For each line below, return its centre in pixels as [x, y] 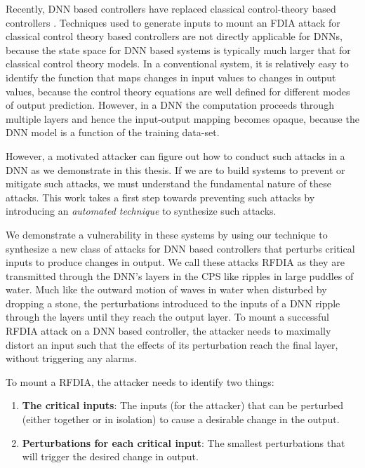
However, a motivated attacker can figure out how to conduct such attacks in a [175, 155]
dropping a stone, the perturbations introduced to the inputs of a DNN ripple [173, 303]
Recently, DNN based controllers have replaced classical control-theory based [171, 8]
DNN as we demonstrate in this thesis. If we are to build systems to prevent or [175, 169]
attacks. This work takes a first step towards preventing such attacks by [160, 197]
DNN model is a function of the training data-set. [113, 132]
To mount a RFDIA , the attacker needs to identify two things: [140, 381]
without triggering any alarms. [71, 358]
